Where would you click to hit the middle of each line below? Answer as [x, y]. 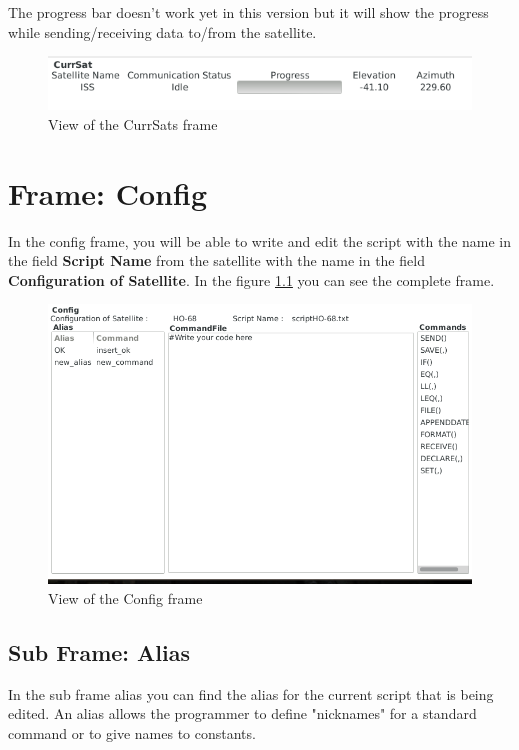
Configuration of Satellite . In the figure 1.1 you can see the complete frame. [251, 279]
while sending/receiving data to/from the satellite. [162, 31]
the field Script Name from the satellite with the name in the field [216, 260]
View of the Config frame [125, 597]
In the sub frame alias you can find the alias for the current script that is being [251, 693]
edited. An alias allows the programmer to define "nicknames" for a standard [242, 713]
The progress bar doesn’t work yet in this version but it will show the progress [248, 12]
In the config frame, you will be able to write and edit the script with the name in [260, 240]
